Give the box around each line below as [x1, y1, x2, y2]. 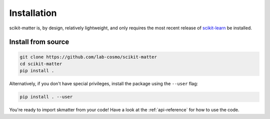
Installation [9, 7, 57, 18]
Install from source [9, 38, 69, 46]
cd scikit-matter [19, 61, 62, 67]
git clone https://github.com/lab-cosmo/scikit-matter [19, 54, 157, 60]
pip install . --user [19, 94, 73, 100]
